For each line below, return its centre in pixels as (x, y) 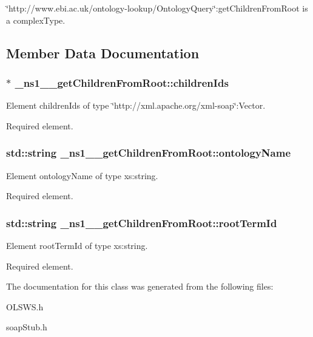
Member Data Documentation (103, 53)
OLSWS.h (25, 306)
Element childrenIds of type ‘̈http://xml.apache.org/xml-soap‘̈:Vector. (136, 105)
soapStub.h (27, 327)
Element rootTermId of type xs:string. (77, 245)
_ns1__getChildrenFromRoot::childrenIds (122, 82)
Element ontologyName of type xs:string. (82, 175)
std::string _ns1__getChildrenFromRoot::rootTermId (142, 223)
